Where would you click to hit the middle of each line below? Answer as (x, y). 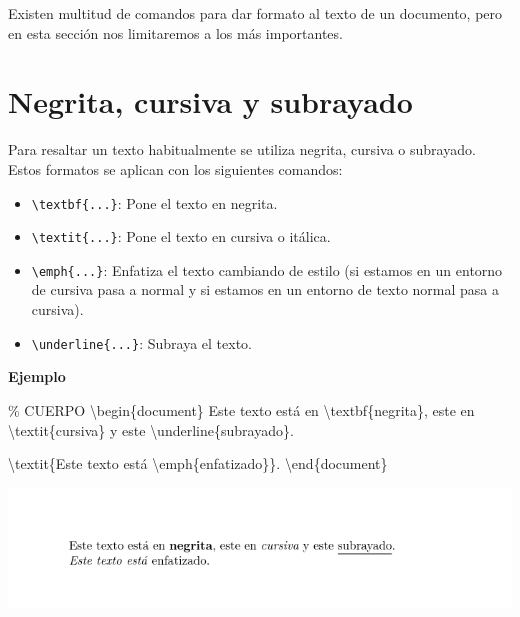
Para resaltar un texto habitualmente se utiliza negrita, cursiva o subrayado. (242, 149)
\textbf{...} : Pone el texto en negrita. (154, 202)
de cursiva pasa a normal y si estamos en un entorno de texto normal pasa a (265, 289)
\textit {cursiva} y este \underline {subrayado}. (151, 429)
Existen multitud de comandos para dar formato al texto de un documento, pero (255, 13)
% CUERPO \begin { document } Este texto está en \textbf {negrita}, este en (241, 409)
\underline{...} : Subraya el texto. (142, 342)
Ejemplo (37, 376)
